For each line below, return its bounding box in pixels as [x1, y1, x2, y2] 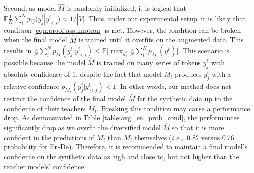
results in [4, 45, 32, 56]
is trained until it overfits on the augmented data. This [78, 34, 244, 45]
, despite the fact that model [75, 69, 162, 79]
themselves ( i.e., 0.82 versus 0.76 [134, 132, 234, 142]
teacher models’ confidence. [4, 161, 86, 171]
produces [175, 69, 202, 79]
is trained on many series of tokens [96, 58, 201, 68]
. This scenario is [178, 45, 229, 56]
